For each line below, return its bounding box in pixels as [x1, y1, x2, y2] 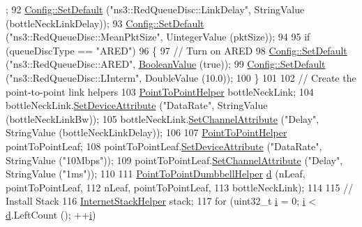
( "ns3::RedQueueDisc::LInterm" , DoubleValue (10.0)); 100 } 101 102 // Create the [6, 70, 356, 85]
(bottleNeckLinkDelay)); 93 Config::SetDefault [6, 15, 204, 30]
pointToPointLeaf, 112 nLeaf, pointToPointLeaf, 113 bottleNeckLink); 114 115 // [6, 180, 354, 194]
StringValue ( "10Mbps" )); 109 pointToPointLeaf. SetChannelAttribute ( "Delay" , [6, 152, 343, 167]
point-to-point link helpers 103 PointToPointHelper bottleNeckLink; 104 [6, 84, 314, 98]
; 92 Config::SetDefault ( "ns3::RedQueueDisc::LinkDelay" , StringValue [6, 2, 305, 16]
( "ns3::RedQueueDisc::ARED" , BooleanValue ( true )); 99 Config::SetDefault [6, 57, 326, 71]
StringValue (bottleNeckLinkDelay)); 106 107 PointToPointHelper [6, 125, 287, 140]
